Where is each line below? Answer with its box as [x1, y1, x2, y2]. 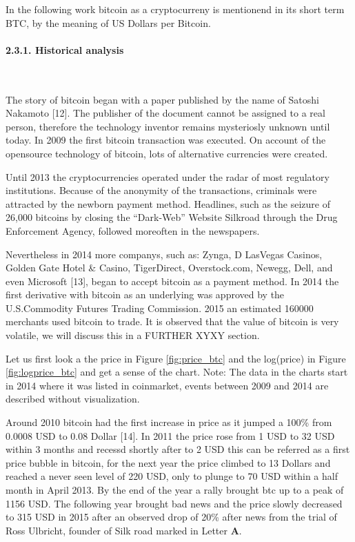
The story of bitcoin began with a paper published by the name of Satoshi [6, 92, 319, 106]
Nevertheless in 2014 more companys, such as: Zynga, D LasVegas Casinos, [6, 246, 323, 261]
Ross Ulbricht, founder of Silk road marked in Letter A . [6, 523, 242, 537]
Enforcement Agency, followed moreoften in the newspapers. [6, 223, 260, 238]
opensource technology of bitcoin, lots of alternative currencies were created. [6, 146, 328, 160]
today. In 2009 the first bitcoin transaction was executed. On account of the [6, 133, 326, 147]
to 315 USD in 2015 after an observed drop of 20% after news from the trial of [6, 510, 337, 524]
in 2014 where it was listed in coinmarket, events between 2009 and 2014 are [6, 378, 329, 392]
